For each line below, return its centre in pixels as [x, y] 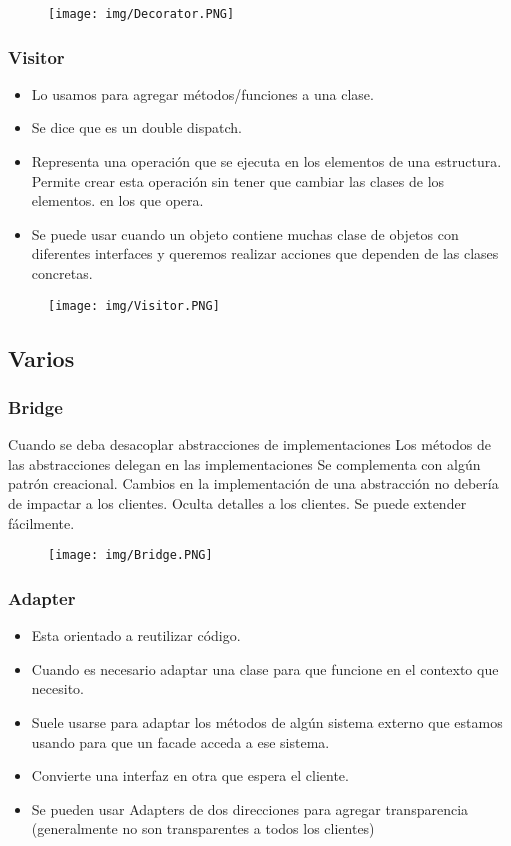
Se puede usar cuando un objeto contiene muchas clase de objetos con [245, 233]
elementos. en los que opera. [117, 200]
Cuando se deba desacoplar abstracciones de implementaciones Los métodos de [249, 444]
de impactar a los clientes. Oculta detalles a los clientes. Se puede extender [237, 503]
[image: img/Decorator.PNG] [141, 14]
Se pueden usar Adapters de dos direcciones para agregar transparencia [250, 808]
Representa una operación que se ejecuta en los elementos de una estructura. [266, 161]
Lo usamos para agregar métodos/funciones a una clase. [202, 93]
